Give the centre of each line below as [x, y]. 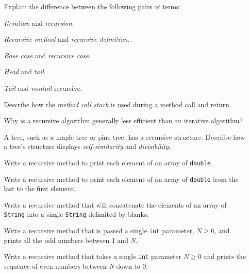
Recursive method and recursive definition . [67, 39]
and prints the [225, 256]
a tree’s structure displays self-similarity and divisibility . [87, 146]
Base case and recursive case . [47, 55]
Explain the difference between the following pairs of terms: [92, 6]
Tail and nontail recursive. [43, 88]
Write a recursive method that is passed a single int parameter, [99, 231]
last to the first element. [40, 188]
